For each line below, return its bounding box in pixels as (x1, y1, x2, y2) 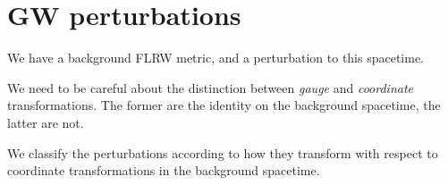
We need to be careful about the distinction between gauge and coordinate (7, 78, 413, 97)
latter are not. (7, 113, 84, 131)
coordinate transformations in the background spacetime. (7, 161, 320, 180)
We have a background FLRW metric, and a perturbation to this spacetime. (7, 48, 425, 67)
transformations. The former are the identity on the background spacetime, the (7, 96, 441, 114)
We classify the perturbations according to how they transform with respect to (7, 143, 438, 162)
